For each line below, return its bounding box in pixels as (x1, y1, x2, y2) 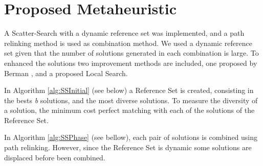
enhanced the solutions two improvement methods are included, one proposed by (4, 57, 257, 68)
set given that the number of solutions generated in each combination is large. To (4, 48, 259, 58)
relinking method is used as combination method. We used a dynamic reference (4, 37, 252, 48)
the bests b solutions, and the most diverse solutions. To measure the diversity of (4, 94, 258, 105)
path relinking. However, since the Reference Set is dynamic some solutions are (4, 142, 252, 153)
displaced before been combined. (4, 152, 105, 162)
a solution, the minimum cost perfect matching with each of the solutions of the (4, 105, 255, 115)
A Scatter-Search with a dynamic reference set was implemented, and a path (4, 28, 245, 38)
